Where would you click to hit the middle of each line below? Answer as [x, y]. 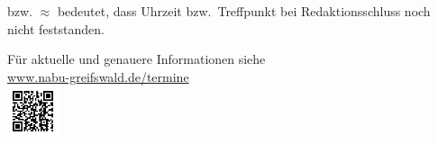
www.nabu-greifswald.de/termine [98, 76]
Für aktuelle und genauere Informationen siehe [137, 59]
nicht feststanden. [56, 28]
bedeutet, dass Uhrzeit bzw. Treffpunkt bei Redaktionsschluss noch [244, 11]
